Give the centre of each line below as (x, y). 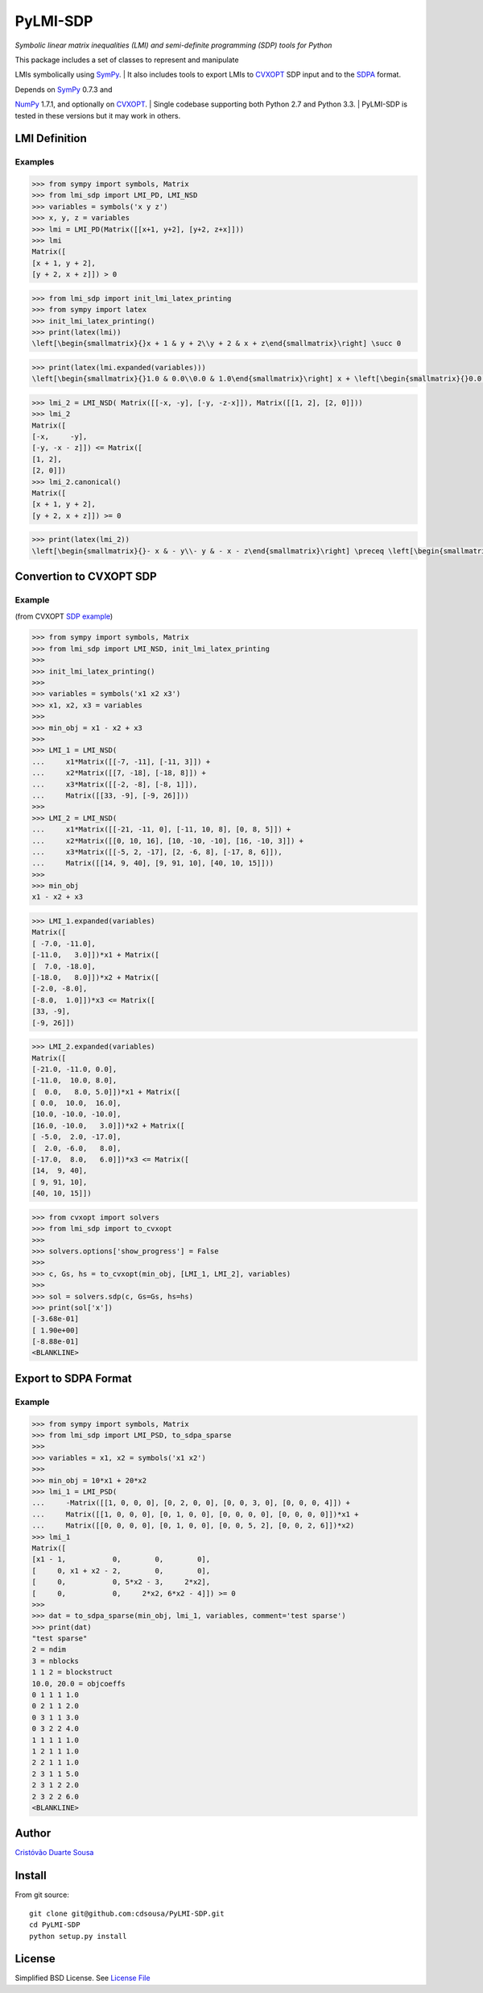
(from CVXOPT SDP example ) (64, 616)
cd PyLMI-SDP (55, 1925)
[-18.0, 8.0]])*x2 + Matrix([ (96, 977)
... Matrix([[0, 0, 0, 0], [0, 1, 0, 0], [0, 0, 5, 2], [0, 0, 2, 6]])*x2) (193, 1526)
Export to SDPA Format (73, 1378)
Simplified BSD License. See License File (83, 1978)
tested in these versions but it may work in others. (98, 115)
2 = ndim (49, 1650)
